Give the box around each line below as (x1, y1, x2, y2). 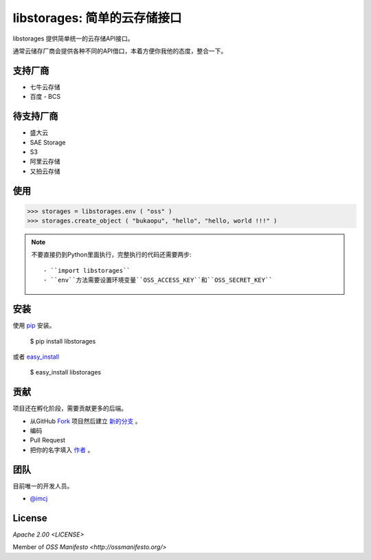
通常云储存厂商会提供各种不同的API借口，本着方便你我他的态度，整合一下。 (12, 47, 227, 55)
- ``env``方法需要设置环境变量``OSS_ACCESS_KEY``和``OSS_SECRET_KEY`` (43, 276, 273, 284)
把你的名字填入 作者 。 (30, 445, 94, 453)
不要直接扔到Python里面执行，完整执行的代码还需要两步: (31, 251, 192, 259)
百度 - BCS (30, 93, 61, 101)
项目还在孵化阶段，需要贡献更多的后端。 (12, 404, 127, 412)
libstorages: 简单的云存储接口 (12, 10, 182, 25)
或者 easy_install (12, 352, 60, 361)
